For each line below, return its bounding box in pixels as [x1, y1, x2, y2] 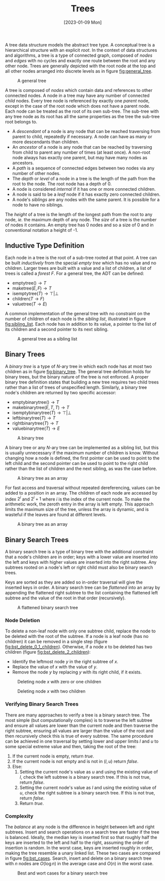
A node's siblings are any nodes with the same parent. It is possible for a [12, 196, 160, 203]
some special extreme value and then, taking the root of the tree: [5, 743, 137, 749]
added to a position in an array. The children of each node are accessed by [5, 490, 158, 496]
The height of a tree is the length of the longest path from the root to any [5, 211, 153, 217]
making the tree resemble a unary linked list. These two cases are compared [5, 850, 161, 856]
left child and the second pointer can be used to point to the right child [5, 460, 148, 466]
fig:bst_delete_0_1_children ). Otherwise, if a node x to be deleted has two [5, 644, 153, 650]
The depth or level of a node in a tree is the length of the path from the [12, 175, 156, 181]
